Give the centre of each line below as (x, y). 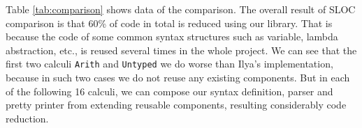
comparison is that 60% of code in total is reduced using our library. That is (169, 23)
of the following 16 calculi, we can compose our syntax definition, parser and (169, 91)
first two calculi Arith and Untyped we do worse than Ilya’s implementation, (169, 64)
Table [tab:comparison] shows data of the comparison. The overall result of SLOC (181, 9)
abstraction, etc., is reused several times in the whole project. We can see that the (181, 50)
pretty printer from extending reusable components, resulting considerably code (176, 105)
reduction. (27, 118)
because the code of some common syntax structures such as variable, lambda (172, 37)
